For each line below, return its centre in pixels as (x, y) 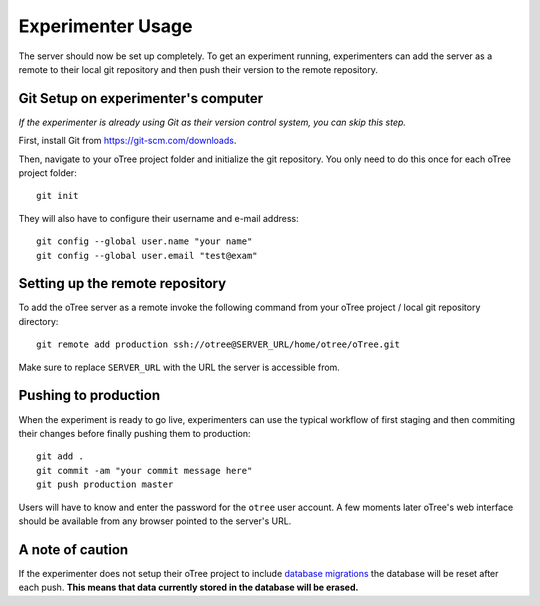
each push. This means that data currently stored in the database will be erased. (188, 587)
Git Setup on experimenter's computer (141, 98)
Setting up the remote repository (122, 283)
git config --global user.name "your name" (144, 241)
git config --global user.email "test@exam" (147, 255)
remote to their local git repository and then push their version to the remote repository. (198, 69)
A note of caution (73, 549)
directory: (38, 321)
